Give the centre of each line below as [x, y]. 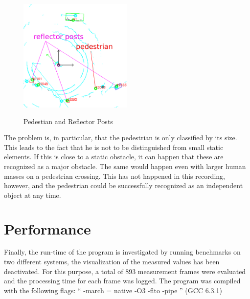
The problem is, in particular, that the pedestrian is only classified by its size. [121, 138]
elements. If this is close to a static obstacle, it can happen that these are [114, 157]
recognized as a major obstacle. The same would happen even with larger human [125, 166]
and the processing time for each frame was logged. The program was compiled [122, 281]
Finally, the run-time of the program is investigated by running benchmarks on [122, 252]
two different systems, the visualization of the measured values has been [112, 262]
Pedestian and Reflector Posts [68, 121]
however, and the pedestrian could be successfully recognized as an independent [124, 185]
